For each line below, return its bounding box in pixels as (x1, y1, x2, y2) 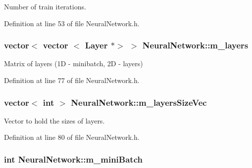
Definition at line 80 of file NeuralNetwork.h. (4, 132, 140, 142)
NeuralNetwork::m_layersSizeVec (71, 96, 207, 108)
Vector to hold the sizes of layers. (4, 115, 105, 126)
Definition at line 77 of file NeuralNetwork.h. (4, 75, 140, 85)
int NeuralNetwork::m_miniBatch (4, 153, 143, 165)
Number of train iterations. (4, 1, 86, 11)
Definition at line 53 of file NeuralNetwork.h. (4, 18, 140, 28)
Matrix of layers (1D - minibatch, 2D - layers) (4, 58, 143, 69)
